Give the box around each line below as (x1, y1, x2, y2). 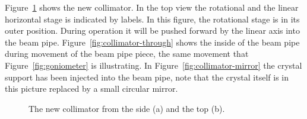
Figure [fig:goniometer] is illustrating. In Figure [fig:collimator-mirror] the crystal (5, 59, 302, 71)
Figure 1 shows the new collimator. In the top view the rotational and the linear (5, 1, 299, 13)
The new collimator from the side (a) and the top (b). (29, 102, 225, 114)
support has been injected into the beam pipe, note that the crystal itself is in (5, 70, 289, 83)
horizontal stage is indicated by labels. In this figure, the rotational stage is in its (5, 12, 300, 25)
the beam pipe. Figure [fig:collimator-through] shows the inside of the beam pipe (5, 36, 300, 48)
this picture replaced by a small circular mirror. (5, 82, 178, 95)
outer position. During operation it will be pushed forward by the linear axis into (5, 24, 300, 37)
